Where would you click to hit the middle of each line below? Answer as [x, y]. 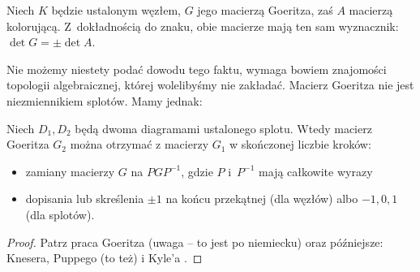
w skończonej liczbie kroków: [300, 144]
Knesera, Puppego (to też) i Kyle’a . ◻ [105, 258]
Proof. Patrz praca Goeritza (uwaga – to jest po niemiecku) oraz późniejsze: [195, 242]
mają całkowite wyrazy [316, 171]
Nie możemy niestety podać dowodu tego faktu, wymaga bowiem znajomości [197, 69]
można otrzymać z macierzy [139, 144]
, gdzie [197, 171]
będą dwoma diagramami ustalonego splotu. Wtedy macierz [223, 128]
